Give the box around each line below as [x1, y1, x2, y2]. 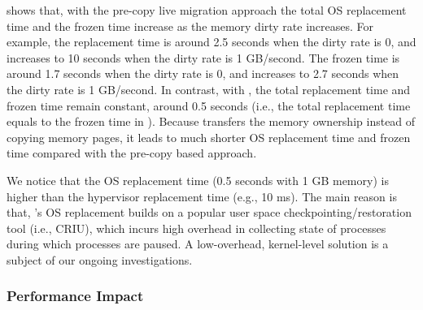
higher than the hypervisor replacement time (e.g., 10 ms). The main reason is [7, 187, 397, 205]
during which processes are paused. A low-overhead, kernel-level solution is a [7, 235, 389, 252]
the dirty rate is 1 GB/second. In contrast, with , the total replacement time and [7, 80, 411, 97]
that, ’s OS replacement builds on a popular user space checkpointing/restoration [7, 204, 412, 221]
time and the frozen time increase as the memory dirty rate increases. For [7, 17, 374, 34]
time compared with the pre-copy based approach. [7, 144, 257, 161]
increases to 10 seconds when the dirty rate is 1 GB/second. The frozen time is [7, 49, 400, 66]
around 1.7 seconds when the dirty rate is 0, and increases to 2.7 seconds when [7, 65, 399, 82]
